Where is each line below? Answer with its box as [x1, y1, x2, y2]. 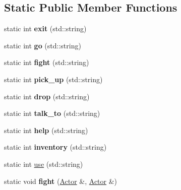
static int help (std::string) [4, 124, 88, 135]
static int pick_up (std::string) [4, 74, 103, 84]
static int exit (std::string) [4, 23, 87, 34]
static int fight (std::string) [4, 57, 89, 68]
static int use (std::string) [4, 158, 83, 169]
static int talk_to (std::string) [4, 108, 100, 118]
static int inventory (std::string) [4, 142, 107, 152]
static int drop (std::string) [4, 91, 90, 101]
